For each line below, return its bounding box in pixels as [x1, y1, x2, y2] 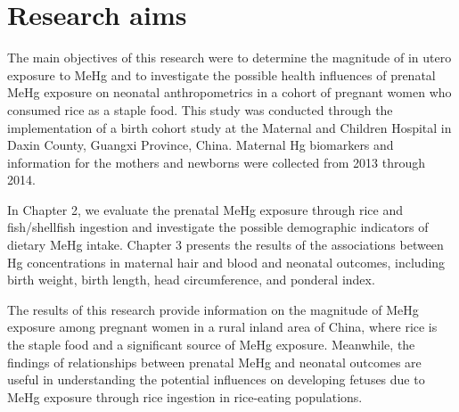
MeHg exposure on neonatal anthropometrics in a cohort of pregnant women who [7, 83, 452, 102]
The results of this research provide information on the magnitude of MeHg [7, 300, 419, 318]
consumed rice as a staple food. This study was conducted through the [7, 100, 393, 119]
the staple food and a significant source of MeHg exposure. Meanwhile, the [7, 335, 415, 354]
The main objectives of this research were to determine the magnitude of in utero [7, 48, 452, 67]
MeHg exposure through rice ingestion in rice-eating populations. [7, 387, 363, 406]
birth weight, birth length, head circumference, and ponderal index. [7, 270, 375, 289]
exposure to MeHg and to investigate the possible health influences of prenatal [7, 65, 436, 84]
